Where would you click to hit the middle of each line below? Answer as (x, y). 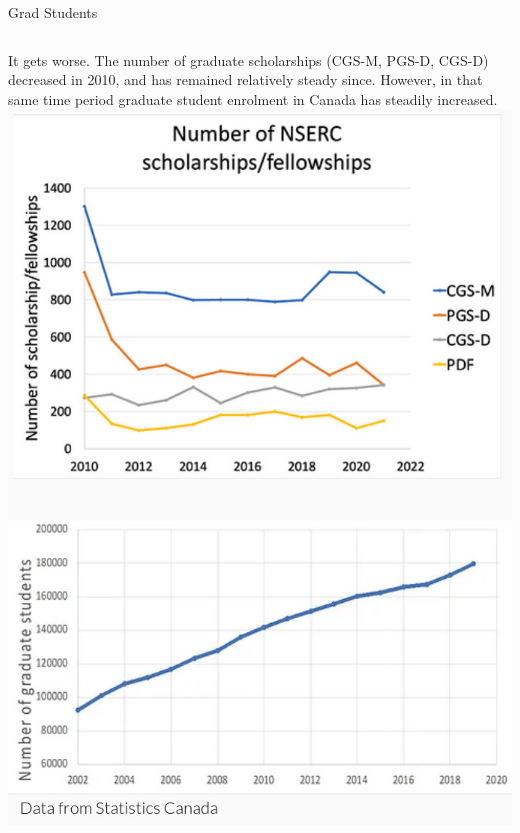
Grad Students (53, 12)
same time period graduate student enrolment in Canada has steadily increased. (253, 98)
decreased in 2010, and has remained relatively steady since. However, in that (245, 79)
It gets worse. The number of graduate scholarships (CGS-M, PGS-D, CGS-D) (248, 59)
